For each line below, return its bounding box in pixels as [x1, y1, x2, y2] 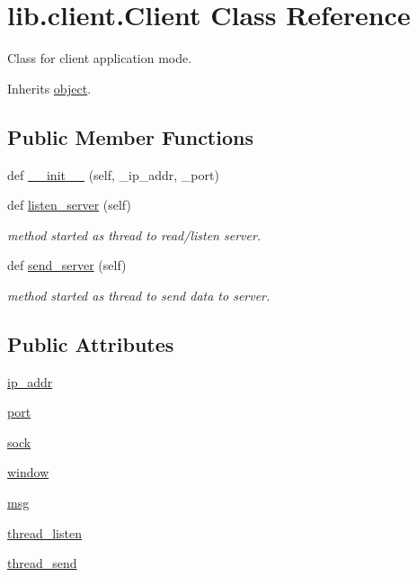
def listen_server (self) [7, 195, 131, 214]
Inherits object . [7, 78, 92, 97]
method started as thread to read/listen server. [7, 225, 262, 244]
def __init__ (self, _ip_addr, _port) [7, 165, 219, 184]
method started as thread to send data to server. [7, 285, 271, 304]
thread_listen [7, 523, 82, 542]
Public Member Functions [7, 122, 253, 150]
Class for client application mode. [7, 49, 192, 68]
